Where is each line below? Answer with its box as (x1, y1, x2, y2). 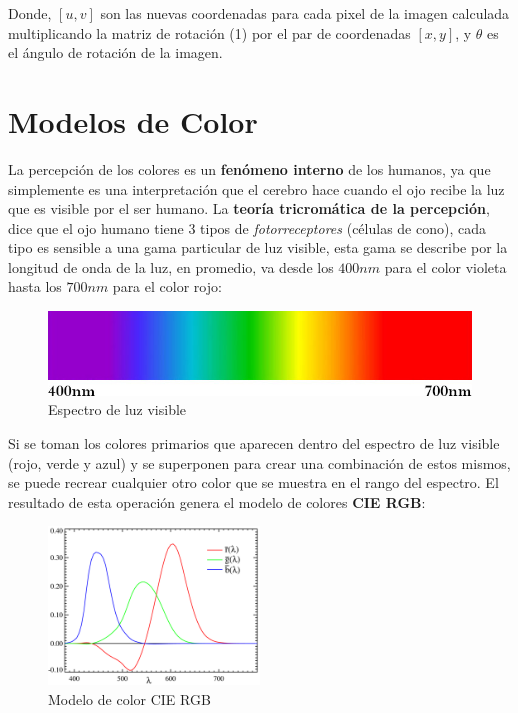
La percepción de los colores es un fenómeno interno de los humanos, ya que (8, 158, 491, 179)
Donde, (8, 3, 52, 23)
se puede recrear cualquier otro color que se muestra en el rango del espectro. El (8, 472, 499, 493)
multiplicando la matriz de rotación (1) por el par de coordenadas (8, 22, 411, 43)
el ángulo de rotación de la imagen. (8, 42, 223, 63)
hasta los (8, 276, 62, 297)
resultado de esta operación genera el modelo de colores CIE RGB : (8, 491, 426, 512)
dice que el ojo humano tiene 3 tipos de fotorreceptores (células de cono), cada (8, 217, 486, 238)
